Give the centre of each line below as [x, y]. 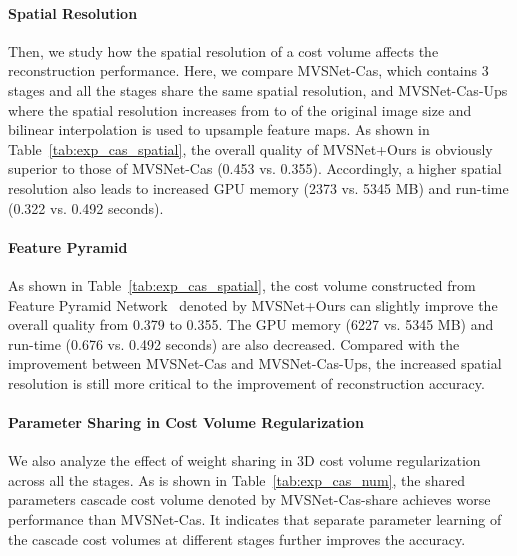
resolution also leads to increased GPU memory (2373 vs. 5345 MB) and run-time [258, 187]
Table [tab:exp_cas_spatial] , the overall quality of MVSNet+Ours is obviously [250, 148]
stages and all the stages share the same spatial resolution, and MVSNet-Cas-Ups [258, 89]
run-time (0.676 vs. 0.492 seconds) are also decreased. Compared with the [234, 343]
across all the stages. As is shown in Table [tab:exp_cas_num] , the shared [236, 479]
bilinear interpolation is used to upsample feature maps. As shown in [219, 129]
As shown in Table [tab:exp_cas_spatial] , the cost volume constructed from [242, 284]
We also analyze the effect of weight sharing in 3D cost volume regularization [244, 460]
